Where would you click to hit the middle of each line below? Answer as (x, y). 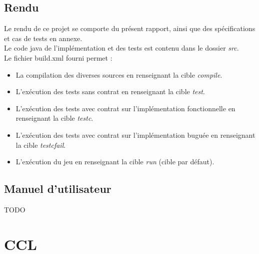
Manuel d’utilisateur (58, 189)
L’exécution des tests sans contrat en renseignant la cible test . (110, 91)
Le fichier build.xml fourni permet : (58, 57)
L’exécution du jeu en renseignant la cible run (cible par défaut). (115, 162)
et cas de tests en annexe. (43, 38)
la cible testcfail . (41, 145)
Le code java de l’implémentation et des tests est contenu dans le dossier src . (121, 48)
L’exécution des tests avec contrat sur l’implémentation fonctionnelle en (125, 108)
